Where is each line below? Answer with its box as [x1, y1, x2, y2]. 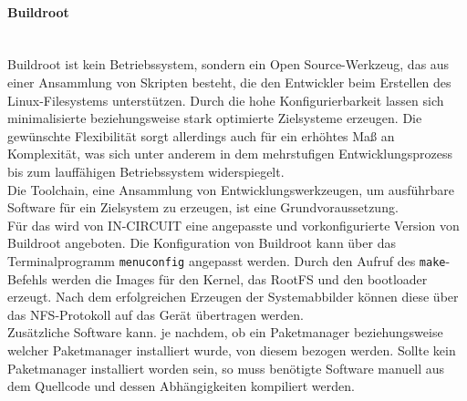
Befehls [7, 269, 47, 288]
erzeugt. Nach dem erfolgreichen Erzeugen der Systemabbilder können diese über [7, 287, 459, 306]
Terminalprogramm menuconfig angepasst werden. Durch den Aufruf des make [7, 251, 446, 270]
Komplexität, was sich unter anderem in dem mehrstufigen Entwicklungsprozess [7, 144, 453, 163]
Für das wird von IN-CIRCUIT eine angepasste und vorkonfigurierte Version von [7, 215, 460, 234]
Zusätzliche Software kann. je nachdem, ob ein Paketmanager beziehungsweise [7, 323, 443, 342]
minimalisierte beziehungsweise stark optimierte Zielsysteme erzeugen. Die [7, 108, 422, 128]
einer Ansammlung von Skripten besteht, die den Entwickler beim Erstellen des [7, 72, 451, 91]
